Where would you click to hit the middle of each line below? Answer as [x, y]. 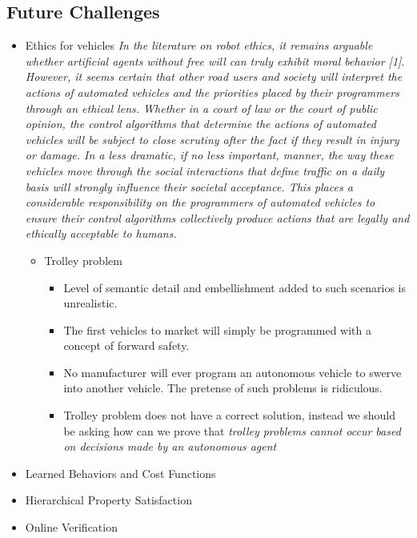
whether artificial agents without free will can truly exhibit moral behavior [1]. [215, 60]
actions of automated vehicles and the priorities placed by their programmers [212, 92]
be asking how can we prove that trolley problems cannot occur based [232, 430]
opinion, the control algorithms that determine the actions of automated [200, 124]
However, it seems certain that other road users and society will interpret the [214, 76]
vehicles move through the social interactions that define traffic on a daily [205, 170]
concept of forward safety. [126, 345]
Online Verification [71, 527]
